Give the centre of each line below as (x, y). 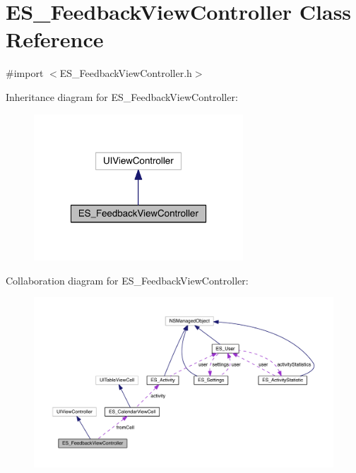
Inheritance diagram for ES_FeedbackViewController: (122, 96)
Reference (55, 39)
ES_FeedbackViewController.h (126, 73)
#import (25, 73)
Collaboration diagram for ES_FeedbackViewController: (127, 280)
